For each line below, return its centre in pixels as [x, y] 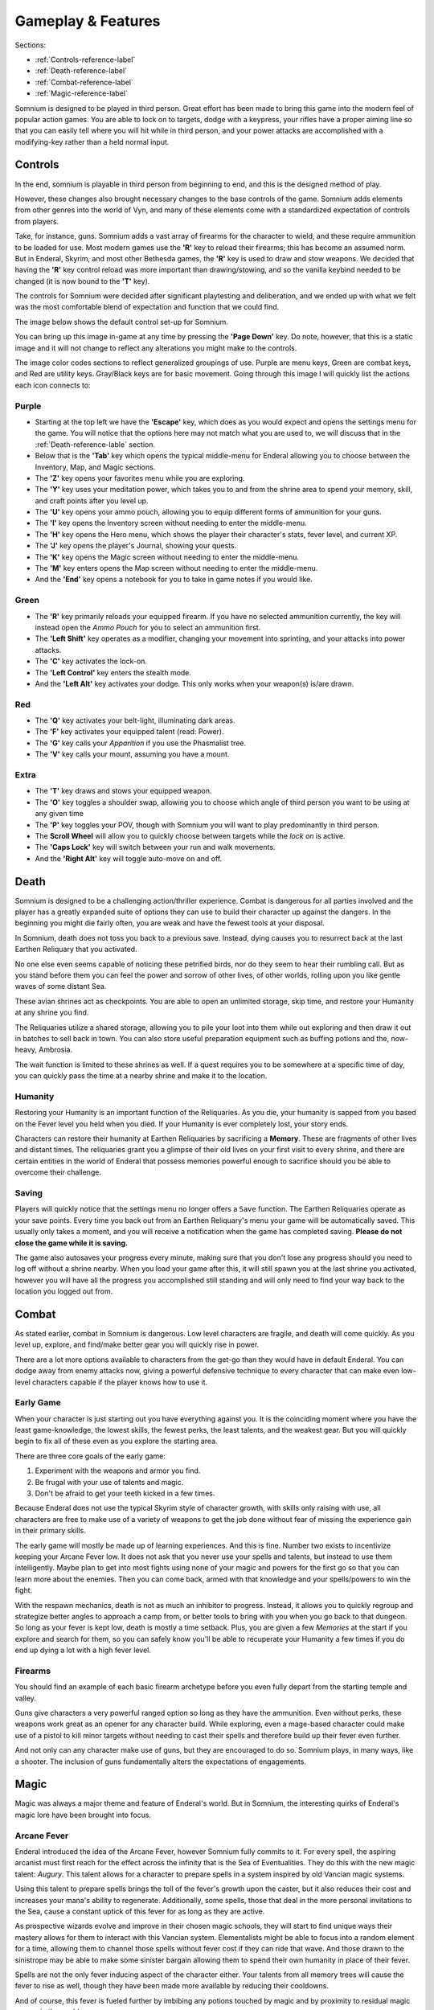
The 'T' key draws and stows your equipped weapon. [123, 791]
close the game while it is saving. [72, 1243]
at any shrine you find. [52, 1012]
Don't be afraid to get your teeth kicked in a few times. [125, 1493]
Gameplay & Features [88, 21]
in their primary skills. [50, 1531]
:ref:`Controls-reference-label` [85, 59]
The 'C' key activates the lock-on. [91, 661]
